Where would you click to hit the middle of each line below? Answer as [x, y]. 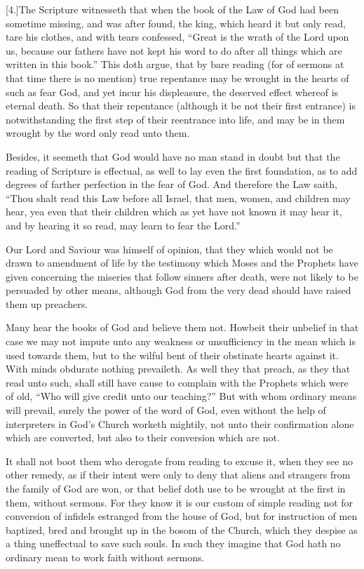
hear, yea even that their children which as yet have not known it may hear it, [174, 212]
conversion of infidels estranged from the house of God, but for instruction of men [182, 516]
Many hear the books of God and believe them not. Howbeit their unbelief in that [182, 327]
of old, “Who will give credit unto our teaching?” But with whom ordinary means [181, 396]
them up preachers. [47, 303]
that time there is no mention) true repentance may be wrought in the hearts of [177, 78]
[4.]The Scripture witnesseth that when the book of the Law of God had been [172, 9]
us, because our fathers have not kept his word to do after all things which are [174, 50]
